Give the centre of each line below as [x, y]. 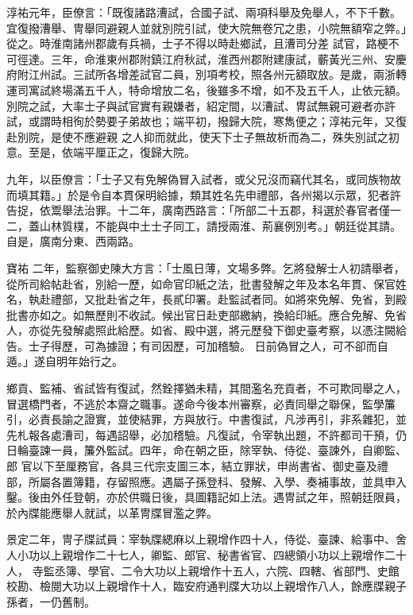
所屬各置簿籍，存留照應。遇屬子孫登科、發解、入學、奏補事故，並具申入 [217, 481]
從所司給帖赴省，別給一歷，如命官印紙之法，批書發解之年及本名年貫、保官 [201, 283]
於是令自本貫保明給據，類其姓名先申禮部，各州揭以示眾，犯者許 [234, 194]
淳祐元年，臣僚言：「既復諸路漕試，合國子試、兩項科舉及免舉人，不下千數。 [204, 12]
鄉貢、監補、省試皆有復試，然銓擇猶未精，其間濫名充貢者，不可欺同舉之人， [206, 388]
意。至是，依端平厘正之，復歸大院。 [101, 152]
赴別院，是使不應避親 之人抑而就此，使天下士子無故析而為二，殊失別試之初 [203, 136]
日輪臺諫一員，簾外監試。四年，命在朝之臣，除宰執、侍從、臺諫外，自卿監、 [206, 450]
